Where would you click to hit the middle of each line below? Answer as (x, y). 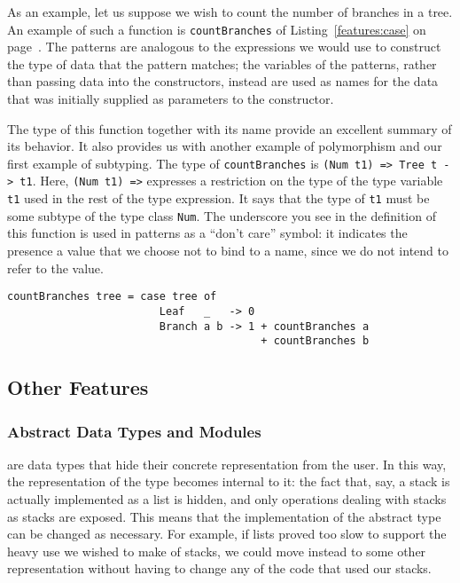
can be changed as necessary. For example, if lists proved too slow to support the (227, 534)
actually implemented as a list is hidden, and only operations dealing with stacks (227, 499)
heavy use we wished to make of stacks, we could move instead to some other (217, 551)
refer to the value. (55, 268)
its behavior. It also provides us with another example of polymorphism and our (225, 146)
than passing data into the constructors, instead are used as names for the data (223, 81)
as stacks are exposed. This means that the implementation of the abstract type (224, 516)
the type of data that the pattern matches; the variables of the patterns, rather (222, 63)
